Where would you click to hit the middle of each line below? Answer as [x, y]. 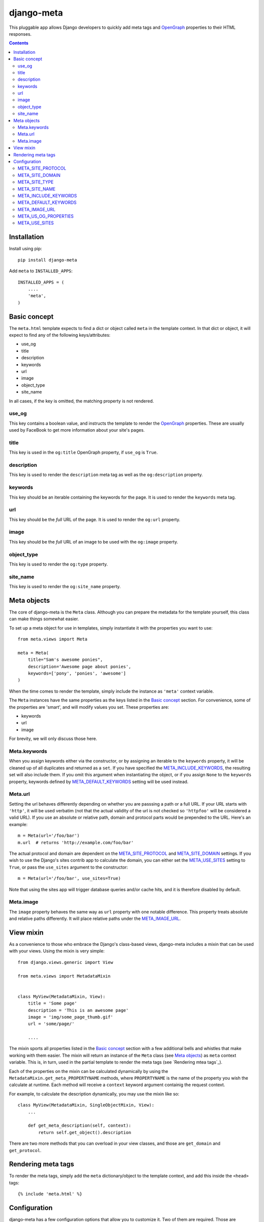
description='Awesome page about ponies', [79, 666]
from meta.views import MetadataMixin [64, 976]
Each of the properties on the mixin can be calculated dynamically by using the [88, 1071]
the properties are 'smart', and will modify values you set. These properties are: [89, 707]
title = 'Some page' [52, 1004]
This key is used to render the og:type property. [58, 564]
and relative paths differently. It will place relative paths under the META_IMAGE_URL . [95, 918]
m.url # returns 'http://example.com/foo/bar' [76, 842]
